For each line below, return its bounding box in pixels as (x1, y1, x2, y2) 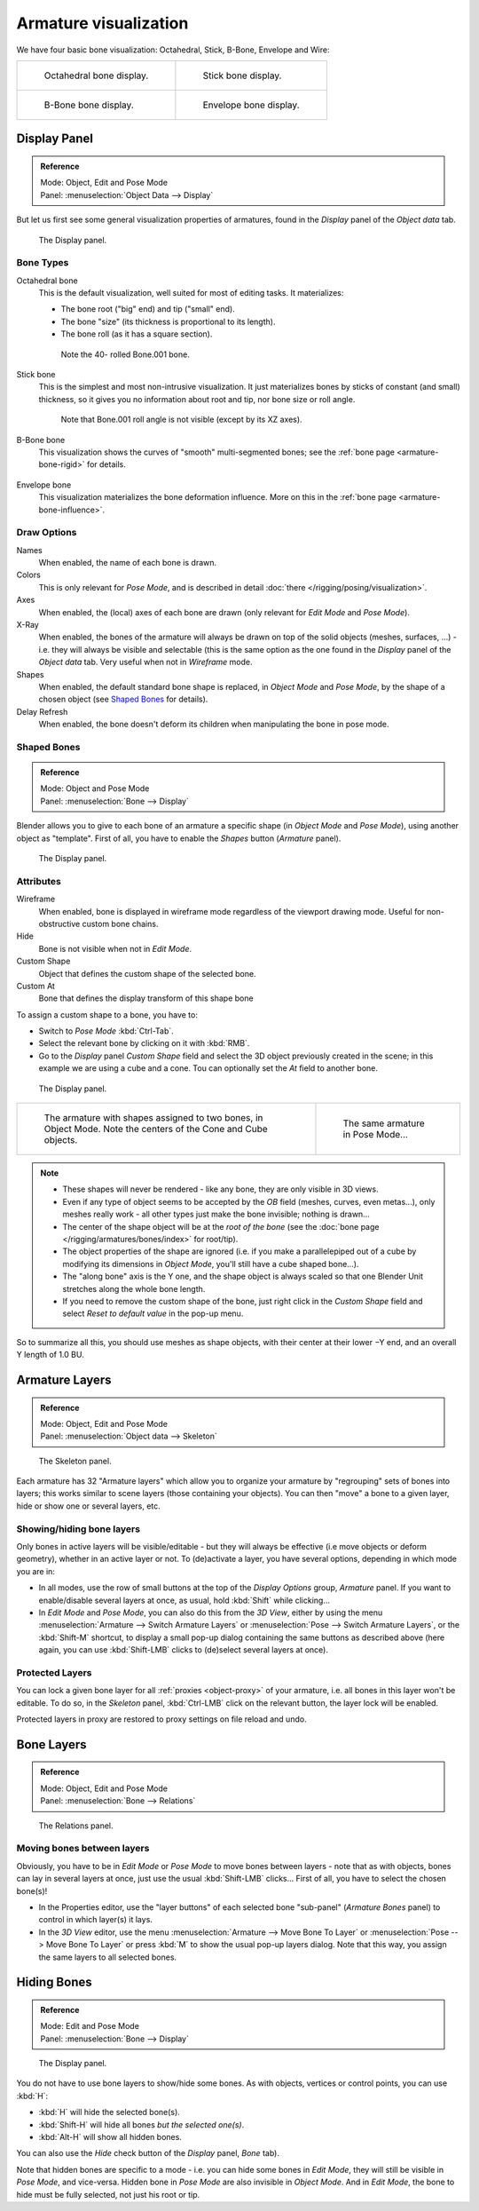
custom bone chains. (82, 918, 159, 929)
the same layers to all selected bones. (38, 1952, 177, 1962)
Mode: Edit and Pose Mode (40, 2021, 139, 2032)
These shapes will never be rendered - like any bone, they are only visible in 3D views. (62, 1184, 379, 1194)
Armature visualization (16, 13, 189, 33)
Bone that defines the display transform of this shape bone (38, 993, 254, 1003)
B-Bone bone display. (43, 99, 135, 111)
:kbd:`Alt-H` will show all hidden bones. (38, 2132, 182, 2143)
